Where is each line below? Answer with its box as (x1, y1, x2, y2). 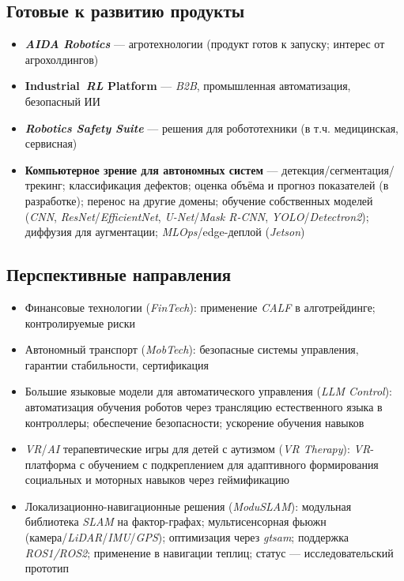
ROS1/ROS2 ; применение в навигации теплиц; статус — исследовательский (25, 544, 394, 560)
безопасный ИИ (25, 92, 100, 109)
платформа (25, 455, 77, 472)
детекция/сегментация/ (281, 161, 395, 178)
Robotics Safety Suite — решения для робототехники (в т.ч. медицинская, (25, 119, 398, 136)
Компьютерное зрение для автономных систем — (25, 161, 278, 178)
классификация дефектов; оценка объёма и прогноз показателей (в (69, 177, 389, 193)
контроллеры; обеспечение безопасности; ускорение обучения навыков (25, 414, 364, 430)
